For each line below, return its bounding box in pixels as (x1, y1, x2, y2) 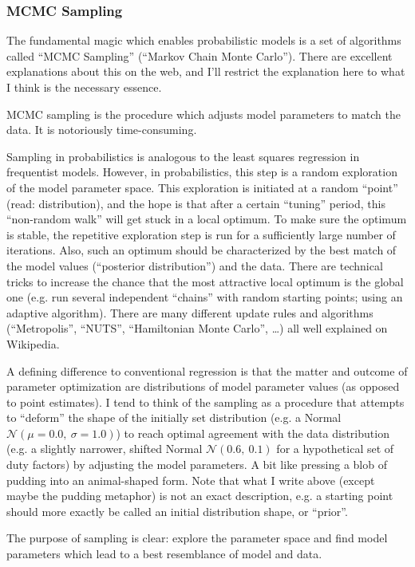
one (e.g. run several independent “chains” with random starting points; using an (6, 289, 403, 305)
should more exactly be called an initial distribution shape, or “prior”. (6, 502, 348, 519)
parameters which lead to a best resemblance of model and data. (6, 545, 322, 562)
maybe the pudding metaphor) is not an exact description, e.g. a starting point (6, 487, 393, 504)
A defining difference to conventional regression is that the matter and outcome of (6, 362, 408, 379)
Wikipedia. (6, 335, 60, 352)
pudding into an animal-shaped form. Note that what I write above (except (6, 471, 375, 488)
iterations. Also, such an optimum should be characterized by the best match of (6, 242, 397, 258)
